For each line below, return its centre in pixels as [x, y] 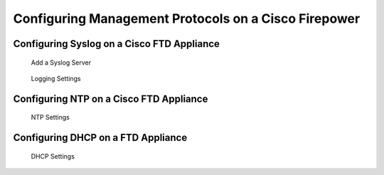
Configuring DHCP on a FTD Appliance [100, 138]
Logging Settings [56, 78]
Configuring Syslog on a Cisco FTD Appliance [117, 44]
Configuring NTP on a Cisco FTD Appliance [111, 99]
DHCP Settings [53, 156]
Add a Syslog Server [61, 62]
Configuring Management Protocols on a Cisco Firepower [187, 18]
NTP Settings [50, 117]
